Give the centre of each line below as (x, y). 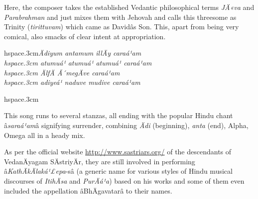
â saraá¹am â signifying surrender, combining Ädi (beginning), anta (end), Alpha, (126, 125)
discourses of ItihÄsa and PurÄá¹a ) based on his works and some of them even (124, 180)
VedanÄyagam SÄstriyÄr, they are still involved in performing (100, 161)
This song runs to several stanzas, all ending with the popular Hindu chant (119, 115)
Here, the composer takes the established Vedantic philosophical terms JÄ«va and (129, 7)
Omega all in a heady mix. (45, 135)
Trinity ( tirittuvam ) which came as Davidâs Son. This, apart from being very (122, 27)
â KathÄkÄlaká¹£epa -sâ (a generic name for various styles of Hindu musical (118, 171)
